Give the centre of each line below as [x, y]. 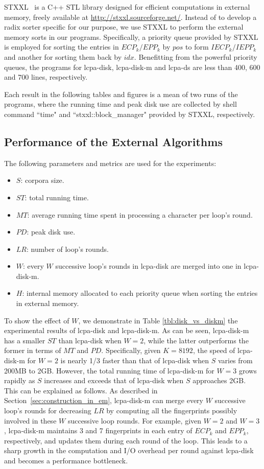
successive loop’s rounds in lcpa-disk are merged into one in [148, 266]
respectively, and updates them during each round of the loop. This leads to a [126, 440]
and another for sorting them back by [63, 56]
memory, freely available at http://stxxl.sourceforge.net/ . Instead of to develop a [130, 17]
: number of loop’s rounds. [67, 249]
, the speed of [214, 350]
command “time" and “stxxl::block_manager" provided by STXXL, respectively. [130, 114]
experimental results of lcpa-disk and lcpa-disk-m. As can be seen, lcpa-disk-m [127, 330]
